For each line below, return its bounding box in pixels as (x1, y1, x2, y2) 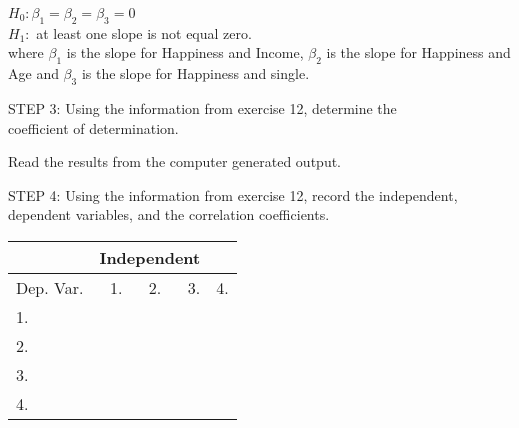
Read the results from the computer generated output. (8, 151, 342, 172)
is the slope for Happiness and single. (81, 63, 310, 84)
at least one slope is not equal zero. (36, 22, 252, 43)
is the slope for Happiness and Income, (66, 42, 304, 63)
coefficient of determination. (8, 117, 179, 138)
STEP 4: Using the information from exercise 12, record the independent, (8, 184, 458, 205)
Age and (8, 63, 59, 84)
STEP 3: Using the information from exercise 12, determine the (8, 97, 397, 118)
